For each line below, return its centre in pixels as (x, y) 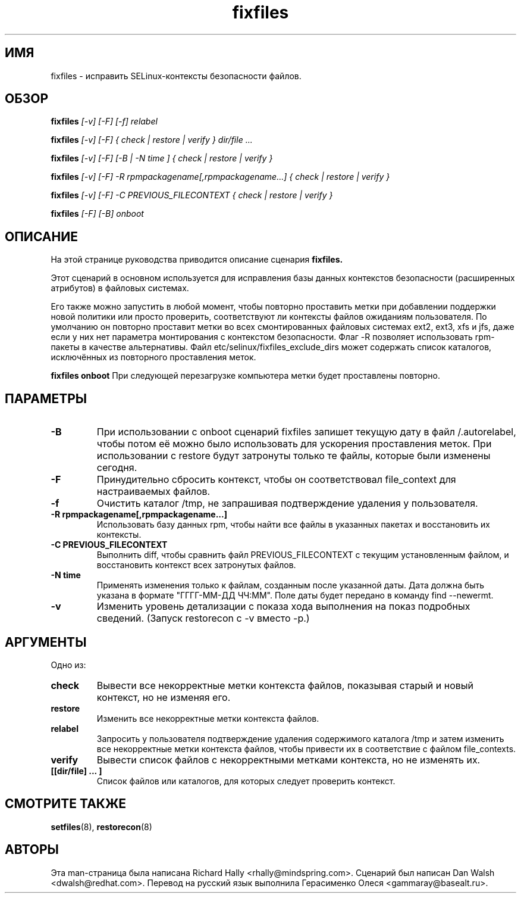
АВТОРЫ (32, 850)
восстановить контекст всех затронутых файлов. (196, 565)
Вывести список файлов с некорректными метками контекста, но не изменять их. (288, 760)
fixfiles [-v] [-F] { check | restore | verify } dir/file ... (152, 140)
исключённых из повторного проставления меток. (153, 357)
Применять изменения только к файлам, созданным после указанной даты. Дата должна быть (291, 585)
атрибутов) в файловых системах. (120, 288)
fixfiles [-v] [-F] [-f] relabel (104, 121)
